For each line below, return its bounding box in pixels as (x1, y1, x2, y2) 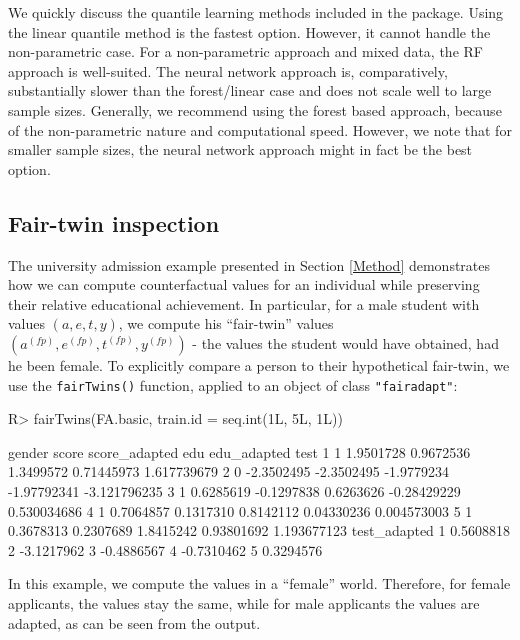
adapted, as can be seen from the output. (8, 612, 261, 633)
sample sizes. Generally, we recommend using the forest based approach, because (8, 99, 502, 120)
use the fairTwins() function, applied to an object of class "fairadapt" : (8, 374, 458, 395)
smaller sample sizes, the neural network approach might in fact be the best (8, 139, 473, 160)
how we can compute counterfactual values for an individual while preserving (8, 274, 480, 295)
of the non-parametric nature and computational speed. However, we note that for (8, 119, 512, 140)
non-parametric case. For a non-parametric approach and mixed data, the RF (8, 41, 483, 62)
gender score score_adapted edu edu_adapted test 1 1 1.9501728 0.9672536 (8, 441, 471, 462)
